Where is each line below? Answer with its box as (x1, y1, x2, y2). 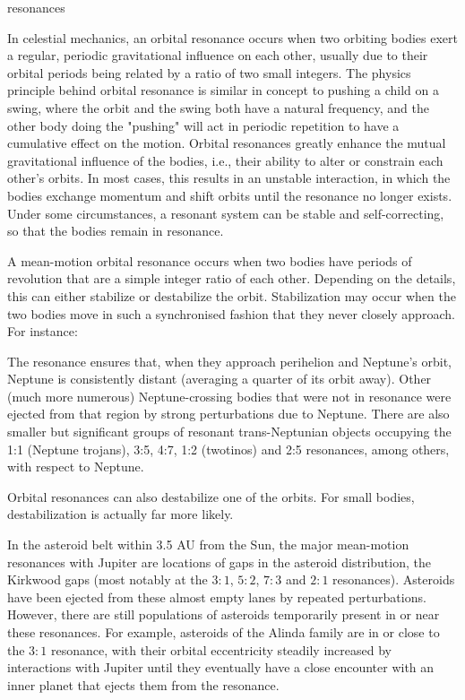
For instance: (7, 322, 78, 341)
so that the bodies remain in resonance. (7, 221, 224, 240)
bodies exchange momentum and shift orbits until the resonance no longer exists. (7, 186, 452, 204)
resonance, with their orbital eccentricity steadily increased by (51, 640, 392, 659)
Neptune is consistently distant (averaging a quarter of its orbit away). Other (7, 369, 432, 388)
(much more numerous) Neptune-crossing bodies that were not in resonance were (7, 386, 452, 405)
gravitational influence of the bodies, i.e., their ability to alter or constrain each (7, 151, 443, 169)
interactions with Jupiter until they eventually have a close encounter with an (7, 658, 435, 677)
